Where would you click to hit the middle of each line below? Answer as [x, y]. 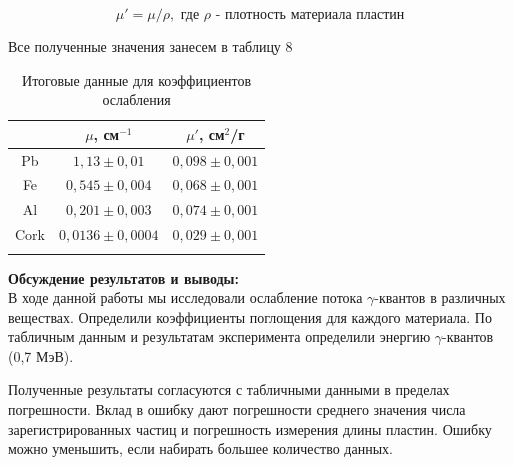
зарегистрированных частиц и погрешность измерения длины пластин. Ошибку [250, 428]
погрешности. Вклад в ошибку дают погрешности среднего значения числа [237, 409]
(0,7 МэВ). [41, 355]
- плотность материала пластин [310, 15]
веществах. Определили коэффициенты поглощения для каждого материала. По [250, 316]
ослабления [136, 99]
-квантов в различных [440, 297]
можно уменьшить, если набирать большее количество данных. [200, 448]
